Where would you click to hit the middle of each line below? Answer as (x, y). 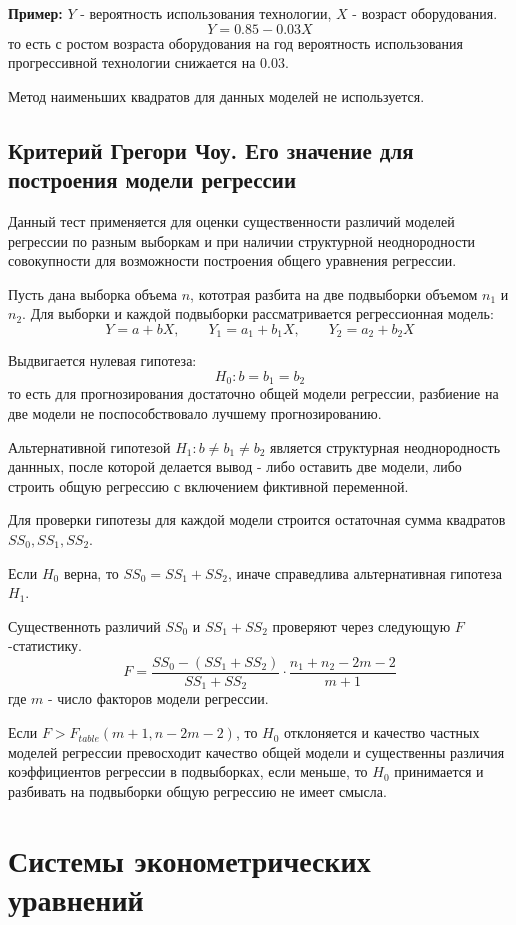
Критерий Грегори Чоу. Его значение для (211, 149)
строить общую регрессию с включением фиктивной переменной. (208, 485)
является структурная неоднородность (385, 446)
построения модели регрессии (152, 179)
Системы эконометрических (189, 859)
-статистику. (45, 645)
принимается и (439, 771)
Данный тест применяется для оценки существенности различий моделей (231, 220)
